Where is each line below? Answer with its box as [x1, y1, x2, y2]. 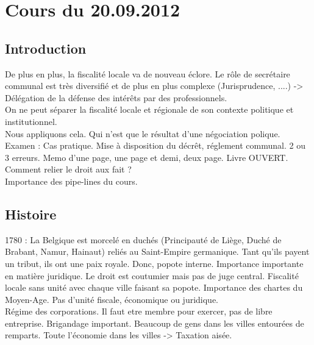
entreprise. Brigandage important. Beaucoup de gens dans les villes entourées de [5, 316, 304, 329]
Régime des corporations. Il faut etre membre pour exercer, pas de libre [5, 305, 273, 318]
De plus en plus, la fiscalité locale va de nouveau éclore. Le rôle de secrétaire [5, 67, 290, 80]
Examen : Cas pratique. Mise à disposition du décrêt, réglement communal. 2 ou [5, 139, 305, 152]
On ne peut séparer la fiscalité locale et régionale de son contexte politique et [5, 103, 294, 116]
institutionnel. [5, 115, 57, 127]
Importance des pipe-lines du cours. [5, 174, 138, 187]
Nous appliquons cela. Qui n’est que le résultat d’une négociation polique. [5, 127, 280, 140]
